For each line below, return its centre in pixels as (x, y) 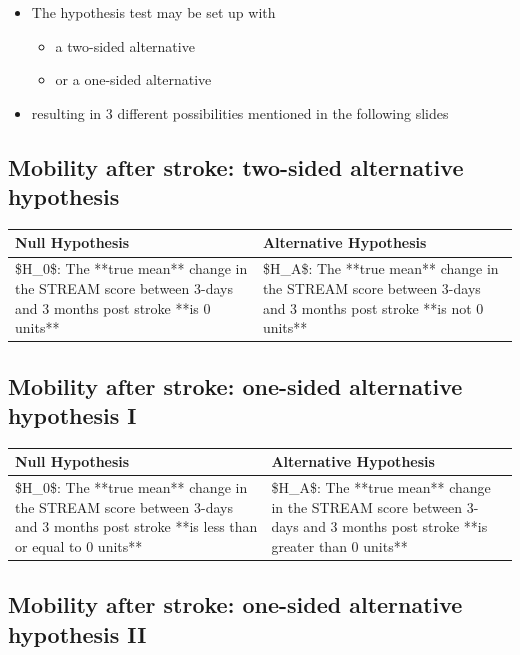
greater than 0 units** (339, 545)
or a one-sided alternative (133, 79)
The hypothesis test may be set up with (153, 12)
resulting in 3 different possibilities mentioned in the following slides (240, 112)
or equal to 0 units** (79, 545)
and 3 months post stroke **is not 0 (373, 307)
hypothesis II (77, 633)
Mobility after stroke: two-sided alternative (236, 166)
